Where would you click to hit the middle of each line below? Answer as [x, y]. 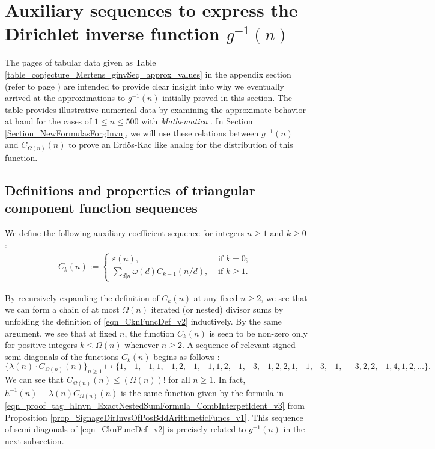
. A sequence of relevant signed [239, 345]
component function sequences [101, 208]
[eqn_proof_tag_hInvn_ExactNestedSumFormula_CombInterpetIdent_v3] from [155, 405]
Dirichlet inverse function [112, 33]
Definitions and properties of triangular [130, 190]
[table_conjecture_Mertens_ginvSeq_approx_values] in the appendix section [148, 74]
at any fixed [216, 297]
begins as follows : [187, 356]
